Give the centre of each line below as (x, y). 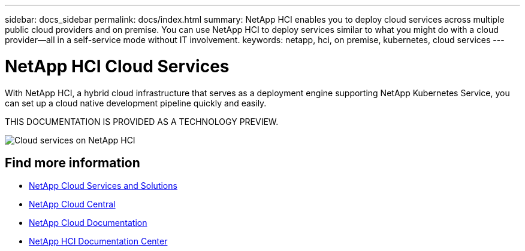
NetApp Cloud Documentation (88, 223)
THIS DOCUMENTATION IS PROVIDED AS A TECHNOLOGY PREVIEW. (142, 121)
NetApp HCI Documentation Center (98, 241)
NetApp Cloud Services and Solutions (103, 186)
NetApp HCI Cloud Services (117, 66)
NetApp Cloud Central (72, 204)
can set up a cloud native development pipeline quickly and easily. (136, 103)
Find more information (73, 163)
